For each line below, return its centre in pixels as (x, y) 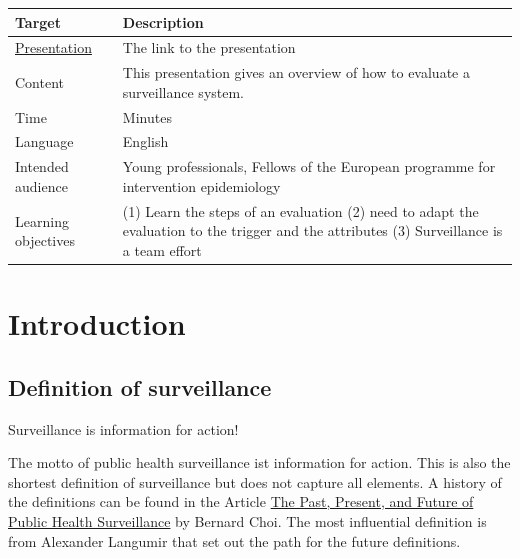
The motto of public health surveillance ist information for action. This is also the (259, 462)
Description (163, 21)
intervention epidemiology (201, 185)
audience (41, 185)
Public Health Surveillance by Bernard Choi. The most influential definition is (247, 520)
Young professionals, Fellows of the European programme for (309, 166)
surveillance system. (183, 91)
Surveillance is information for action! (123, 428)
